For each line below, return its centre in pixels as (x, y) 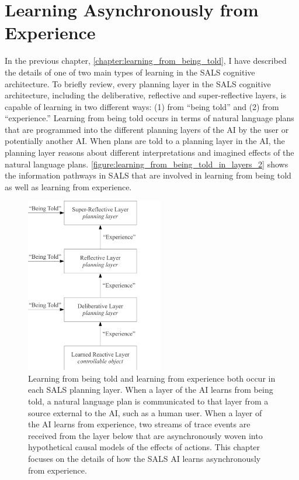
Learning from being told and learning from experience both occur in (152, 378)
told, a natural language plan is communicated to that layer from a (148, 401)
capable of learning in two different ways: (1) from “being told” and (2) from (142, 106)
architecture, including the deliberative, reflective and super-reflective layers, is (145, 95)
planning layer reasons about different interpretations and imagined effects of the (149, 152)
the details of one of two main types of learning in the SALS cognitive (130, 72)
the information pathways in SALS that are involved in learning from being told (148, 175)
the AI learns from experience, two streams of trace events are (139, 424)
